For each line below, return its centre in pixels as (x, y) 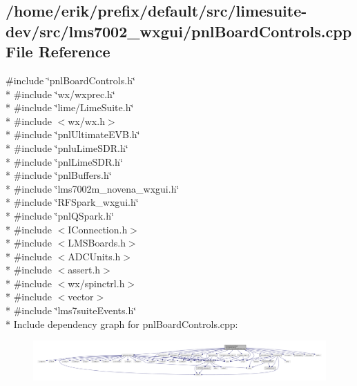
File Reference (58, 51)
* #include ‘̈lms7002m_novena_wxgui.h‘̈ (93, 188)
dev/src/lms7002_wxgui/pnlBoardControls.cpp (179, 31)
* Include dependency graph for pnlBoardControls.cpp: (122, 324)
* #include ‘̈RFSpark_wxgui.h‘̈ (72, 202)
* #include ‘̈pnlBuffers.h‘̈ (59, 175)
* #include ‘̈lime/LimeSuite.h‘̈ (70, 107)
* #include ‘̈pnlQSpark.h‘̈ (60, 215)
